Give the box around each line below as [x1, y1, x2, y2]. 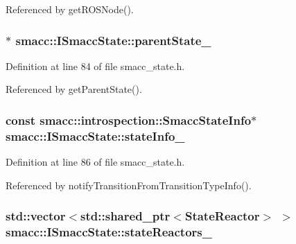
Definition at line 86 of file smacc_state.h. [6, 155, 185, 169]
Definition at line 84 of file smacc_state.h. [6, 58, 185, 73]
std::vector [6, 207, 66, 225]
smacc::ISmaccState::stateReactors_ [6, 223, 212, 241]
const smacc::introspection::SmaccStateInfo [6, 111, 252, 128]
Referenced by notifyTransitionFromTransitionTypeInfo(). [6, 177, 252, 192]
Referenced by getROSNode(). [6, 2, 134, 16]
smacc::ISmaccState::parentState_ [15, 31, 211, 49]
